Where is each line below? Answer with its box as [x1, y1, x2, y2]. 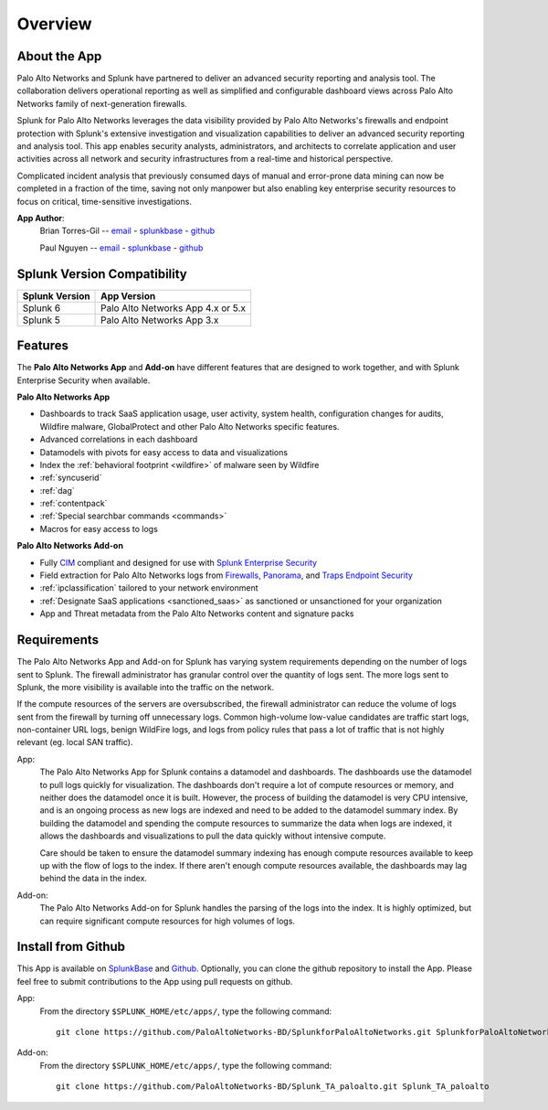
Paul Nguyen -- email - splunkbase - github [39, 242, 204, 253]
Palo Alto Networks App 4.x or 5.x [100, 302, 247, 315]
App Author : [16, 212, 65, 223]
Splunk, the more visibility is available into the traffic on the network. [16, 681, 274, 692]
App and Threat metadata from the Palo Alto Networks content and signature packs [39, 608, 354, 619]
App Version [100, 289, 156, 302]
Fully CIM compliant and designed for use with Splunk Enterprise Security [39, 557, 318, 568]
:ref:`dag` [39, 485, 75, 496]
